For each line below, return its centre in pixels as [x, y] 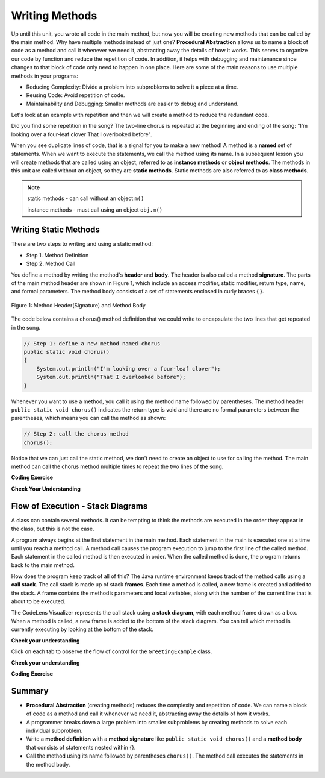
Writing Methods [54, 16]
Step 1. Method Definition [57, 255]
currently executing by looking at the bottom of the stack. [82, 629]
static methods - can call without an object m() [86, 198]
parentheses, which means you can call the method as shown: [88, 418]
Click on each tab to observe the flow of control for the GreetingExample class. [112, 651]
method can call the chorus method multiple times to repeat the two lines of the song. [117, 466]
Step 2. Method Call [51, 264]
